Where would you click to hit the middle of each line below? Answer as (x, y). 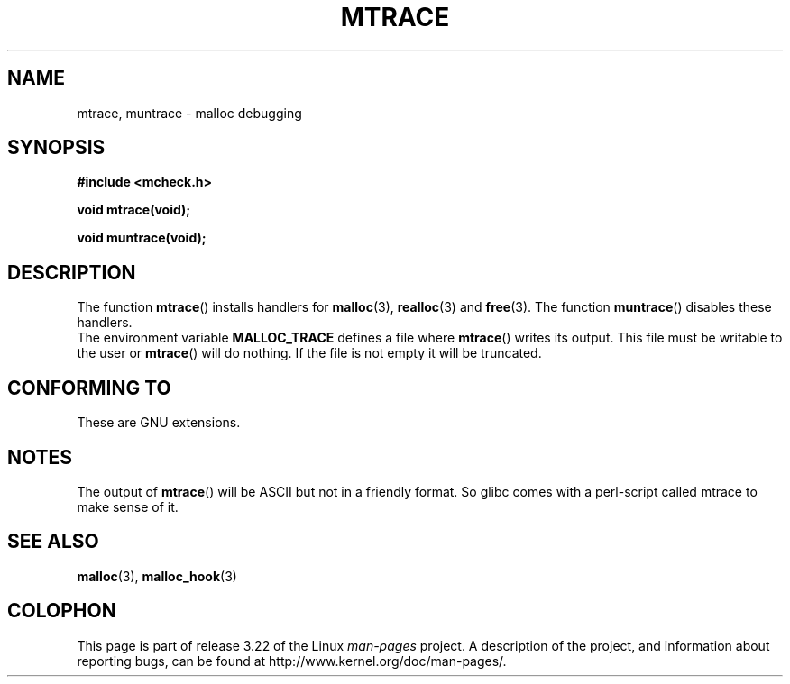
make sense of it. (128, 506)
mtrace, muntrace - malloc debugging (189, 113)
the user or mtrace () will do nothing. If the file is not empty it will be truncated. (309, 353)
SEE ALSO (53, 542)
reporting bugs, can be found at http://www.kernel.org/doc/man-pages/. (292, 661)
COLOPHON (62, 611)
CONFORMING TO (89, 388)
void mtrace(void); (134, 210)
